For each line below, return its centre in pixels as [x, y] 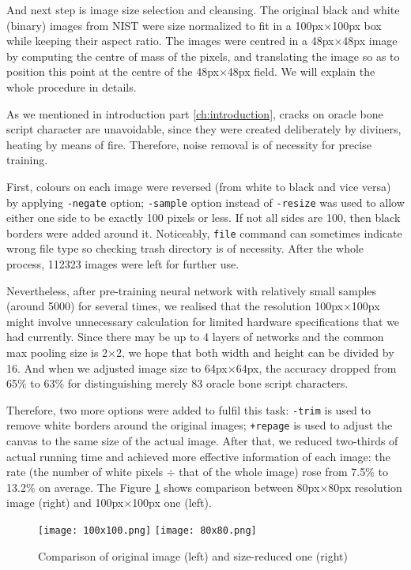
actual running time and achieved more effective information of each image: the [198, 456]
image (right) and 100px [65, 502]
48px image [370, 41]
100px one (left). [172, 502]
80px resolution [365, 487]
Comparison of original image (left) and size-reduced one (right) [193, 555]
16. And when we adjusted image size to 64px [117, 367]
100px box [357, 25]
